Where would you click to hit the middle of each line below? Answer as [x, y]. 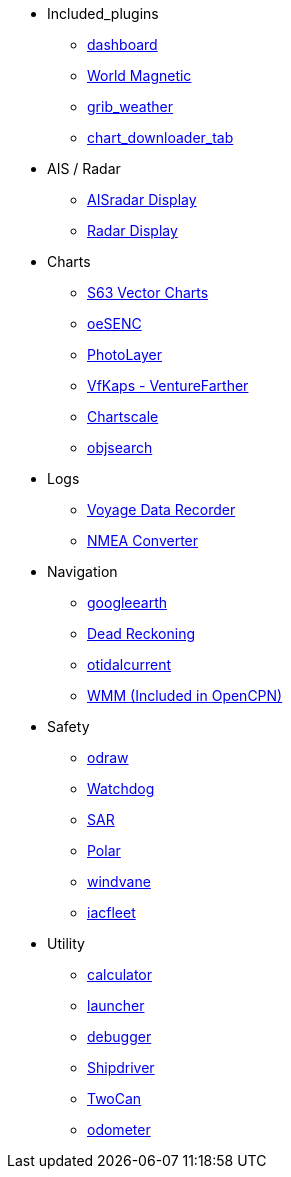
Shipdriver [121, 1067]
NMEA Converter [143, 540]
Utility [66, 943]
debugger [119, 1036]
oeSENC [114, 323]
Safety [68, 726]
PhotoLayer [125, 354]
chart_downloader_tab [160, 137]
